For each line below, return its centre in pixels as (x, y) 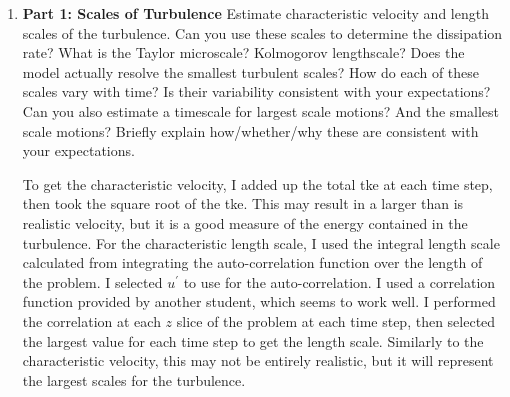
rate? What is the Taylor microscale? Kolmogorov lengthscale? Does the (243, 52)
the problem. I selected (92, 281)
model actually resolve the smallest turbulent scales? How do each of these (251, 71)
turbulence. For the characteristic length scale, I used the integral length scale (261, 242)
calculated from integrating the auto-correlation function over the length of (252, 262)
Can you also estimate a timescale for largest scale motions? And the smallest (261, 110)
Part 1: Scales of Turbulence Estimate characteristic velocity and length (255, 13)
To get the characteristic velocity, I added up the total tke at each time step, (257, 183)
